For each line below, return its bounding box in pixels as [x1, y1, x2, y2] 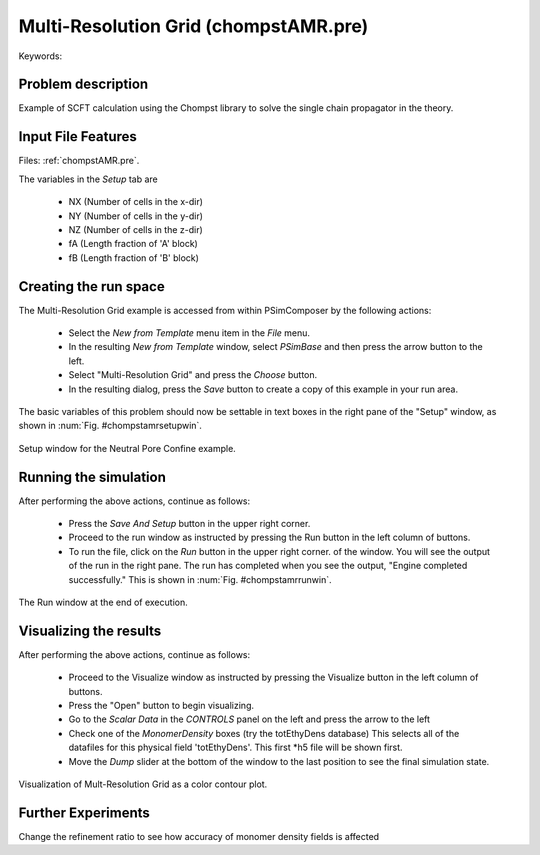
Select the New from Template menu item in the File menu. [68, 327, 310, 339]
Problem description [18, 76, 149, 93]
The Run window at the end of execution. [18, 596, 189, 608]
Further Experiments [18, 804, 150, 821]
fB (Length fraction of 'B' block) [68, 251, 200, 264]
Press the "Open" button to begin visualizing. [68, 700, 255, 712]
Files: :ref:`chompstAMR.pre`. [18, 155, 140, 167]
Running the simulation [18, 468, 167, 485]
